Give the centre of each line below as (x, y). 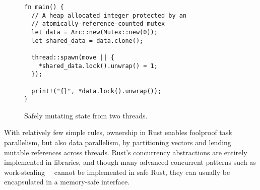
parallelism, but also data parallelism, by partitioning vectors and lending (118, 142)
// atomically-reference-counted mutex (98, 24)
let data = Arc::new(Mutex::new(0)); (94, 32)
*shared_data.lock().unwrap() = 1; (98, 66)
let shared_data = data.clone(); (87, 41)
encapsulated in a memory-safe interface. (67, 182)
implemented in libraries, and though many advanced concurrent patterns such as (130, 162)
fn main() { (44, 7)
